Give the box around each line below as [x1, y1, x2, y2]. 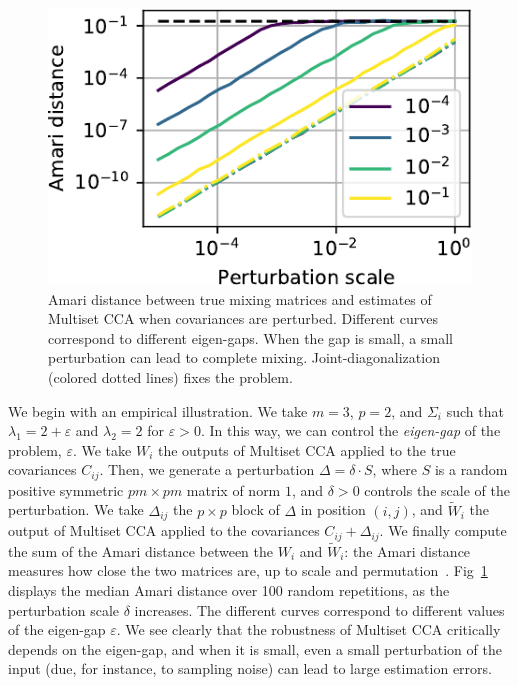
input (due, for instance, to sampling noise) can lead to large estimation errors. [8, 658, 492, 679]
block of [231, 499, 280, 520]
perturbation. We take [8, 499, 144, 520]
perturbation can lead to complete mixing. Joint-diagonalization [48, 347, 440, 368]
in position [300, 499, 366, 520]
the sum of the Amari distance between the [8, 540, 273, 561]
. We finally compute [379, 520, 507, 541]
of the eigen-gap [8, 619, 106, 640]
